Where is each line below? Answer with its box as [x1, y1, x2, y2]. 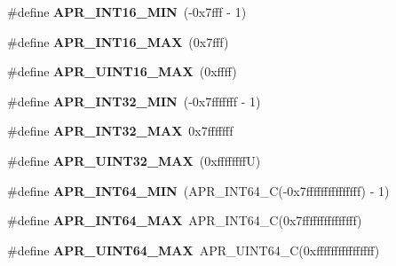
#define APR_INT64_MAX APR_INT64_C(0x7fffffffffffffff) [7, 211, 362, 230]
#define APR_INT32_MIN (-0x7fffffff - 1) [7, 91, 261, 110]
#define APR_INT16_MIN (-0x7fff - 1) [7, 3, 247, 20]
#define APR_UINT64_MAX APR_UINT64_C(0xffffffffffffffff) [7, 240, 380, 259]
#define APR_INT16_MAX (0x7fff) [7, 32, 229, 51]
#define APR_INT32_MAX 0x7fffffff [7, 121, 234, 140]
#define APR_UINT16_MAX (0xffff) [7, 62, 237, 81]
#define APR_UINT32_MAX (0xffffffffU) [7, 151, 261, 169]
